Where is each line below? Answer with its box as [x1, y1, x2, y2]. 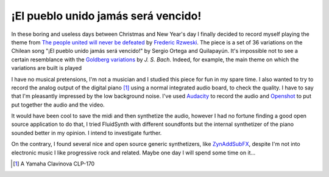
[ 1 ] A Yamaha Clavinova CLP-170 [13, 160, 95, 167]
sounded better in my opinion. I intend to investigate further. [11, 129, 162, 136]
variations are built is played [11, 64, 82, 72]
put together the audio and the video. [11, 101, 105, 108]
